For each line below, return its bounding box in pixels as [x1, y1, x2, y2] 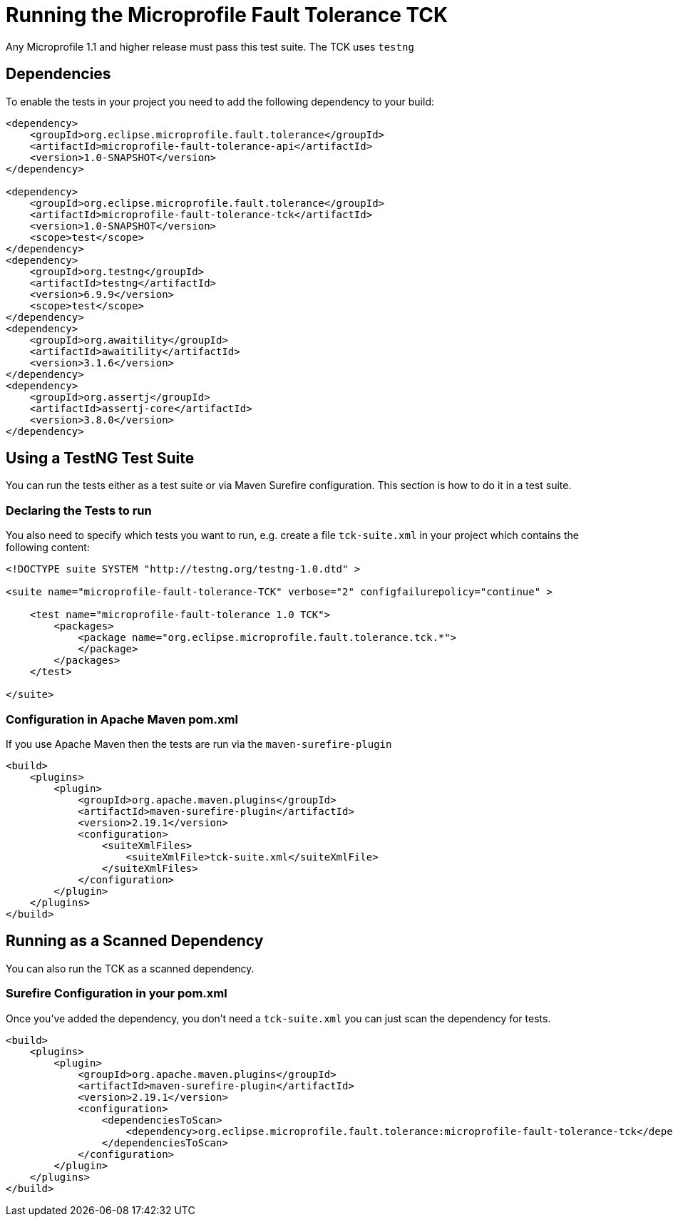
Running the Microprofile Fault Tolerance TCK [6, 3, 448, 27]
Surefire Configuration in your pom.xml [6, 986, 227, 1001]
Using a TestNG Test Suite [6, 449, 195, 468]
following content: [6, 541, 90, 554]
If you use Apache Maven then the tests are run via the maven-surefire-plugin [6, 737, 392, 750]
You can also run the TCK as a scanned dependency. [6, 962, 255, 975]
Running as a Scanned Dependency [6, 932, 264, 950]
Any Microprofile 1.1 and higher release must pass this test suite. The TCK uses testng [6, 40, 414, 53]
